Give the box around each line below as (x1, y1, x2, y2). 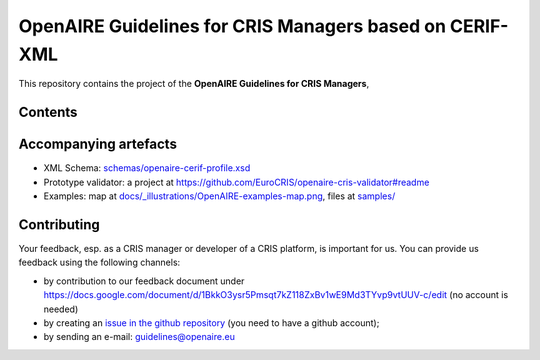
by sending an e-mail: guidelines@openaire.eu (43, 331, 235, 343)
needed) (43, 303, 79, 315)
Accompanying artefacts (18, 136, 177, 153)
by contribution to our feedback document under (43, 275, 245, 287)
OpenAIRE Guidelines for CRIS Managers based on (18, 15, 447, 37)
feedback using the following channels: (18, 256, 181, 269)
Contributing (18, 216, 100, 233)
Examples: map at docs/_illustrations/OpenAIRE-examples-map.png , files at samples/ (43, 190, 396, 202)
